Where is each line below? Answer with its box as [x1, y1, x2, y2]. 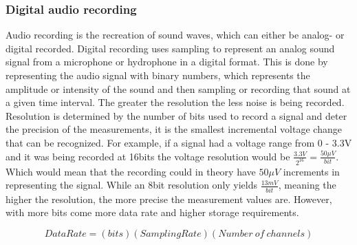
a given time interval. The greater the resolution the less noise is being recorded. [6, 95, 345, 109]
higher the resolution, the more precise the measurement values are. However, [6, 191, 332, 206]
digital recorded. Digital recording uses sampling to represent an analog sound [6, 41, 335, 55]
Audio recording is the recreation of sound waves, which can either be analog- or [6, 28, 345, 42]
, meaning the [278, 178, 336, 192]
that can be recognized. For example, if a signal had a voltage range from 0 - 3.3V [6, 135, 352, 149]
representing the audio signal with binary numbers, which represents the [6, 68, 310, 82]
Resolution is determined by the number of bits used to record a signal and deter [6, 108, 347, 122]
